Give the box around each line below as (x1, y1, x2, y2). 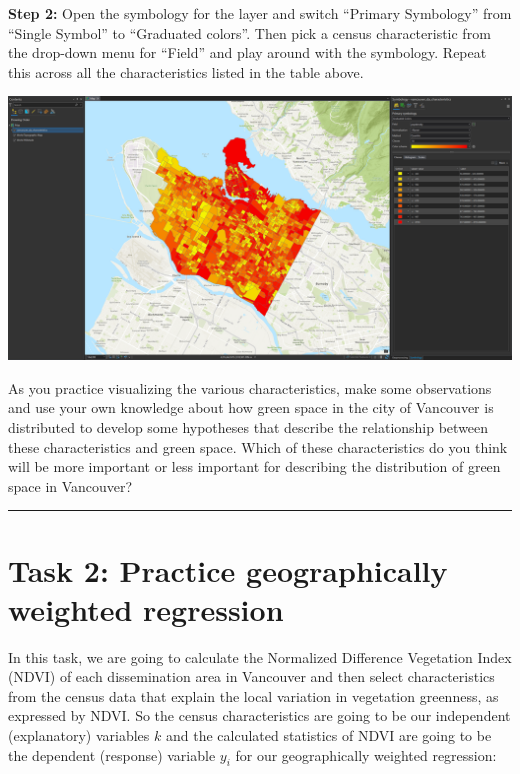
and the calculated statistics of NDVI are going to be (165, 725, 492, 746)
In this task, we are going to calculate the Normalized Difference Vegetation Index (8, 646, 512, 667)
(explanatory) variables (8, 725, 150, 746)
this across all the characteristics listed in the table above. (8, 61, 364, 82)
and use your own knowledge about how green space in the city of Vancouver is (8, 397, 494, 418)
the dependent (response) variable (8, 744, 216, 765)
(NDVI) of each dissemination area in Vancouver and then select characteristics (8, 666, 495, 687)
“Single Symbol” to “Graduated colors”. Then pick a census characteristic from (8, 22, 491, 43)
